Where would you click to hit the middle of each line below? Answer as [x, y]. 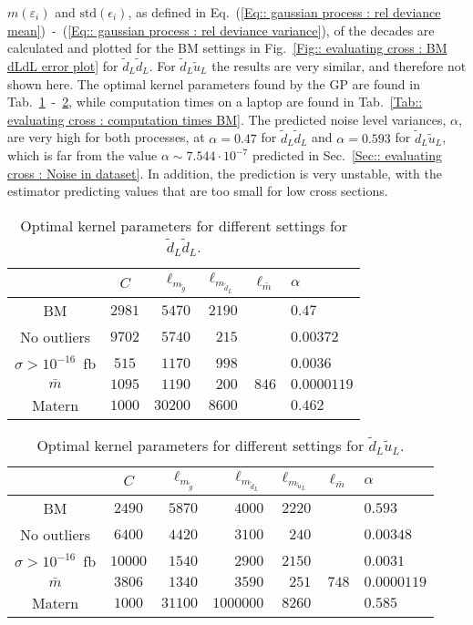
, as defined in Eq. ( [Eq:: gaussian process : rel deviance [284, 12]
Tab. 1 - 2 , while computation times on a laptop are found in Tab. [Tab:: [215, 102]
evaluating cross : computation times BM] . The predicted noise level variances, [227, 119]
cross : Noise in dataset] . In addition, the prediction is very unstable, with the [225, 173]
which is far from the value [82, 155]
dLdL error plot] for [63, 66]
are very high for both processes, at [106, 137]
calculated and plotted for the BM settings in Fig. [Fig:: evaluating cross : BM [227, 48]
